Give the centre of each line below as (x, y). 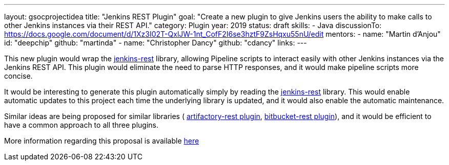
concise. (18, 76)
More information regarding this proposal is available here (102, 141)
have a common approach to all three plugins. (81, 125)
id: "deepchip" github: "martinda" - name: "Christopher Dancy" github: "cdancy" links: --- (156, 43)
